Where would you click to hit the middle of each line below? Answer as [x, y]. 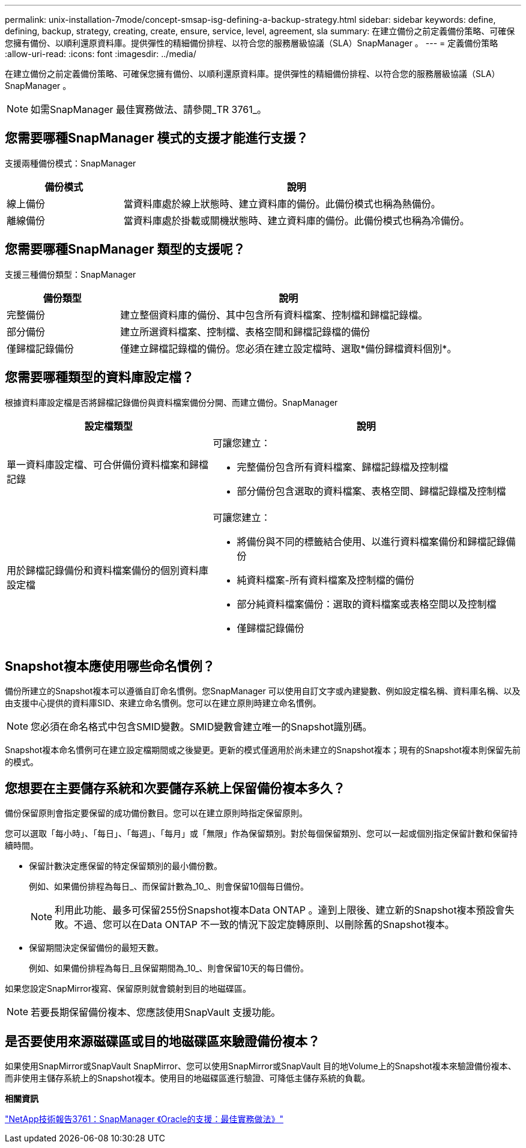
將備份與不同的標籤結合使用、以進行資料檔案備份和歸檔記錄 [371, 541]
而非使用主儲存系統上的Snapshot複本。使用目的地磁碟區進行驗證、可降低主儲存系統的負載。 [188, 1078]
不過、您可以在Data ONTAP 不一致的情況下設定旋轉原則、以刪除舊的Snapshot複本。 [264, 925]
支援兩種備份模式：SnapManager [71, 163]
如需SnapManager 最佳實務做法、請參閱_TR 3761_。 [149, 109]
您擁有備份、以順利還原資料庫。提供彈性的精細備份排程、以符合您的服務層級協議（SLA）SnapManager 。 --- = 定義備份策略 [252, 43]
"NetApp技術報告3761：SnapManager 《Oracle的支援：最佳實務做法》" [144, 1119]
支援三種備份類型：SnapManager [71, 274]
